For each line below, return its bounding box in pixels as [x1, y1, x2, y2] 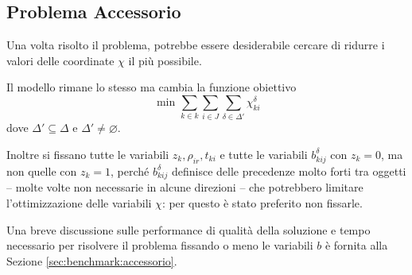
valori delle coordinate [6, 52, 115, 68]
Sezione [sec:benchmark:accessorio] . [6, 252, 177, 269]
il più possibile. [128, 52, 202, 68]
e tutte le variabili [220, 145, 308, 162]
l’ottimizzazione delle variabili [6, 195, 152, 211]
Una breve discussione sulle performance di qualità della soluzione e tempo [6, 221, 371, 238]
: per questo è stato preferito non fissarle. [161, 195, 363, 211]
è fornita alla [325, 237, 388, 254]
